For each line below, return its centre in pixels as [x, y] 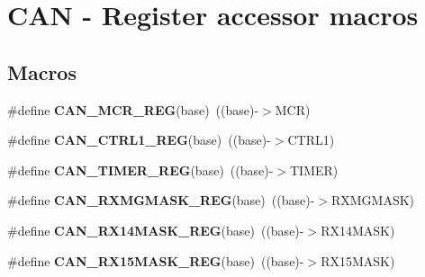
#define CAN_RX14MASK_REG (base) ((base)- [156, 230]
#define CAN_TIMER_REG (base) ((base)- [140, 170]
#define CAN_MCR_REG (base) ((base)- [133, 109]
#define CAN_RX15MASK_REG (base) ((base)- [156, 260]
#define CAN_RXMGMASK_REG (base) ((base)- [161, 200]
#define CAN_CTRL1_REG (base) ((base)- [139, 140]
